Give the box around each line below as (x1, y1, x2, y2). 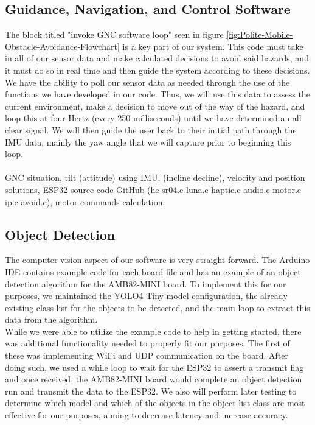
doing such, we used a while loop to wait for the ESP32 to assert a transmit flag (5, 360, 304, 373)
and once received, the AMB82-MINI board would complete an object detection (5, 373, 302, 385)
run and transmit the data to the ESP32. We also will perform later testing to (5, 384, 297, 397)
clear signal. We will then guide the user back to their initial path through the (5, 123, 297, 136)
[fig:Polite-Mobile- (226, 28, 293, 41)
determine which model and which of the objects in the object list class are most (5, 396, 305, 409)
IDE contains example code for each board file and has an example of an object (5, 265, 301, 278)
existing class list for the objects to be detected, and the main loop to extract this (5, 301, 310, 314)
